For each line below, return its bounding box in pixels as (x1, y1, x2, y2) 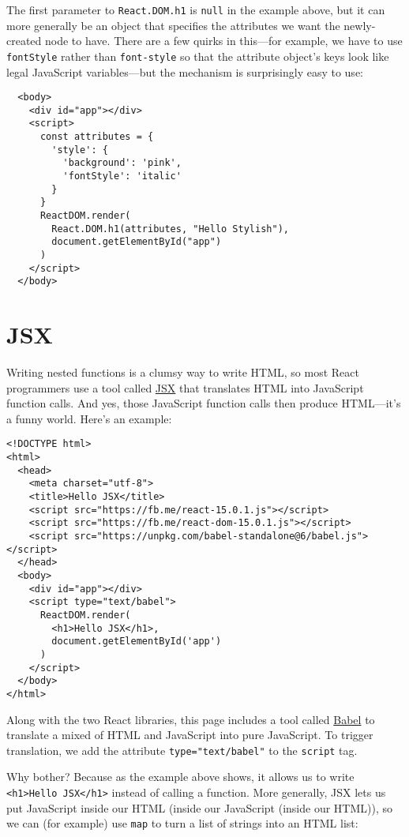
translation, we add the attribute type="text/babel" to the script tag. (6, 741, 358, 758)
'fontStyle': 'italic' (62, 171, 182, 182)
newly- (343, 17, 376, 33)
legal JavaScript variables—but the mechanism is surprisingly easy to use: (6, 63, 363, 80)
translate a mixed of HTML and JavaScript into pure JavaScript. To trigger (6, 726, 373, 743)
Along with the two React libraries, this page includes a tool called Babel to (6, 711, 375, 727)
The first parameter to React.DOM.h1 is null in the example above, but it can (6, 2, 385, 17)
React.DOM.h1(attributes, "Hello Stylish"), (51, 223, 289, 235)
